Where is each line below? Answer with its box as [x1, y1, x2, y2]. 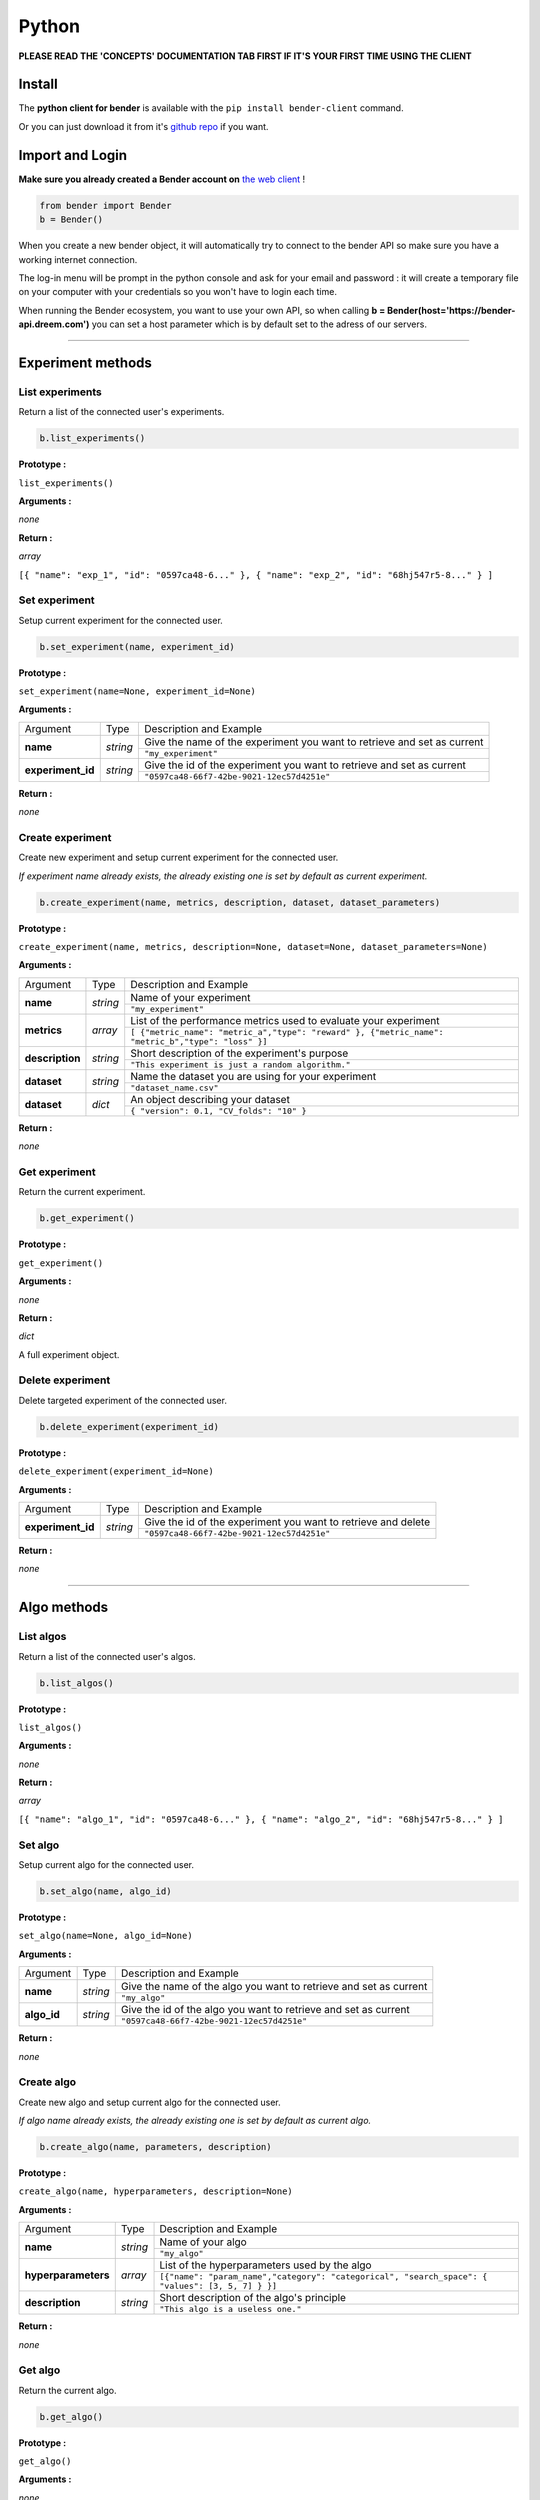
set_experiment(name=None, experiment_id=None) [18, 686, 257, 697]
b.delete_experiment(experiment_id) [39, 1421, 220, 1432]
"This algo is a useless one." [159, 2304, 302, 2315]
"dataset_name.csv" [130, 1082, 219, 1093]
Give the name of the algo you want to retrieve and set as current [120, 1980, 428, 1994]
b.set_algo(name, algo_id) [39, 1885, 172, 1897]
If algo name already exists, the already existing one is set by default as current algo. [18, 2115, 372, 2127]
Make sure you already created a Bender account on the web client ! [18, 173, 306, 185]
